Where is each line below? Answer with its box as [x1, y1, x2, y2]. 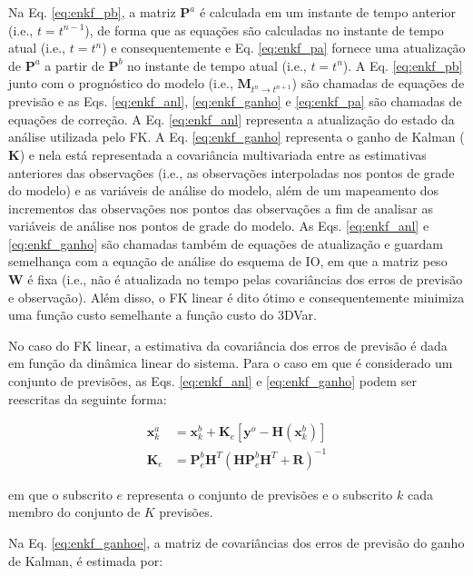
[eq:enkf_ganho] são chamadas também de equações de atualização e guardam [8, 233, 443, 253]
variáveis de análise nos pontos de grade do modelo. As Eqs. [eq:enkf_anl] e [8, 216, 429, 235]
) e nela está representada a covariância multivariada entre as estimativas [19, 144, 427, 164]
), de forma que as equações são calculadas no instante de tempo [84, 20, 444, 39]
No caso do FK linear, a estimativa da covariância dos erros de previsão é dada [8, 335, 448, 354]
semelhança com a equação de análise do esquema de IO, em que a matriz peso [8, 252, 448, 271]
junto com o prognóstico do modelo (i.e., [8, 74, 233, 93]
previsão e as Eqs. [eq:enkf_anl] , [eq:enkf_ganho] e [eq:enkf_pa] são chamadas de [8, 92, 462, 111]
